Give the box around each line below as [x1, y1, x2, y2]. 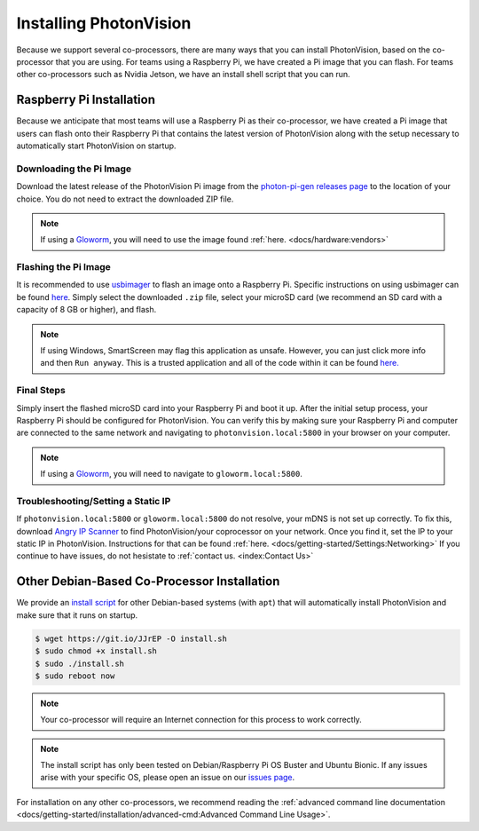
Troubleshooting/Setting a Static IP [16, 495, 171, 507]
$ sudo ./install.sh [35, 658, 124, 669]
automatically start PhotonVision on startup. [16, 140, 177, 151]
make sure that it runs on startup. [16, 609, 138, 621]
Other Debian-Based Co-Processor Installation [16, 574, 280, 590]
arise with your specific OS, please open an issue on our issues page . [40, 772, 295, 783]
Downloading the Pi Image [16, 162, 132, 175]
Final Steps [16, 384, 66, 397]
